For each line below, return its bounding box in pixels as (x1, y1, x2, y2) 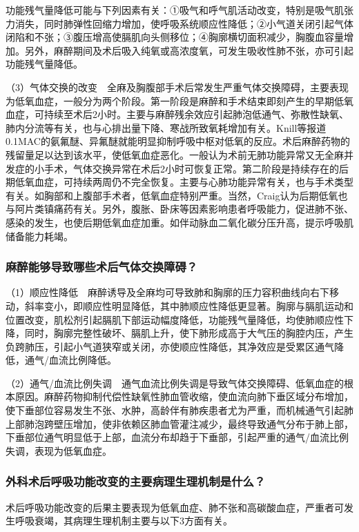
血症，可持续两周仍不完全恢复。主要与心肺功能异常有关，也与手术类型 (34, 175, 353, 189)
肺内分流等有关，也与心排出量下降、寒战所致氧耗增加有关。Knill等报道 (6, 120, 327, 135)
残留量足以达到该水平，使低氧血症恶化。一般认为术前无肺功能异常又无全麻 (6, 147, 344, 161)
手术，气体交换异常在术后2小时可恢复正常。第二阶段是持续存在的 (43, 161, 339, 175)
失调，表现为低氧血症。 (6, 443, 112, 457)
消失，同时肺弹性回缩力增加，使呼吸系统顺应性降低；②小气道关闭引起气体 (14, 16, 353, 30)
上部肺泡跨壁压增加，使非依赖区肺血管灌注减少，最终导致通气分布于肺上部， (6, 416, 353, 431)
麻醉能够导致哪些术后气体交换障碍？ (6, 258, 198, 275)
